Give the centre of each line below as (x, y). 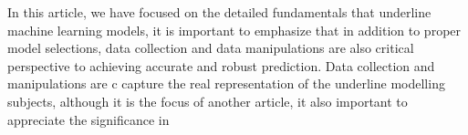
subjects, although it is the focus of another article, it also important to (208, 101)
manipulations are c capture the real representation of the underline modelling (226, 83)
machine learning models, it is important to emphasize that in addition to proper (234, 30)
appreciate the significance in (88, 119)
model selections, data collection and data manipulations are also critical (211, 48)
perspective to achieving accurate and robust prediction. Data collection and (221, 65)
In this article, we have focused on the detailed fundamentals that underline (219, 12)
